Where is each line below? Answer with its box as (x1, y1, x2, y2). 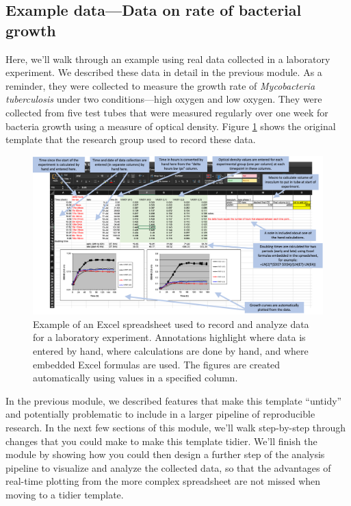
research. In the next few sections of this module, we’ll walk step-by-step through (5, 420, 346, 434)
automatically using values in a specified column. (33, 370, 238, 385)
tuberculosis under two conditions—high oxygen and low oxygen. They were (5, 92, 322, 106)
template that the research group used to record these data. (5, 132, 256, 147)
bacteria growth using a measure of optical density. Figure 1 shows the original (5, 118, 336, 133)
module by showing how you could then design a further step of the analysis (5, 447, 325, 461)
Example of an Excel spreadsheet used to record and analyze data (33, 316, 309, 331)
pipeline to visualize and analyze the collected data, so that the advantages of (5, 460, 331, 475)
